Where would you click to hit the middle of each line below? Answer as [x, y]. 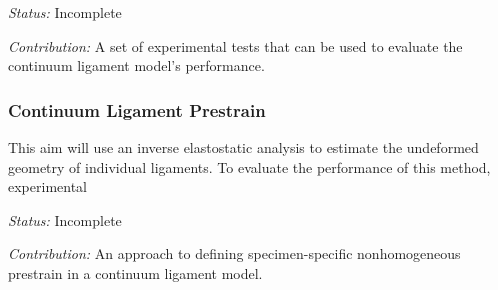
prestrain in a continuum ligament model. [135, 272]
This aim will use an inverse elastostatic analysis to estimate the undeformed [243, 147]
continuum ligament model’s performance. [136, 65]
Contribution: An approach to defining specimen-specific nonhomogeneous [234, 253]
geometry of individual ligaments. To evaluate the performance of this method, [249, 166]
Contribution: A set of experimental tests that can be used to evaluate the [235, 45]
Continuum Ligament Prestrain [137, 109]
